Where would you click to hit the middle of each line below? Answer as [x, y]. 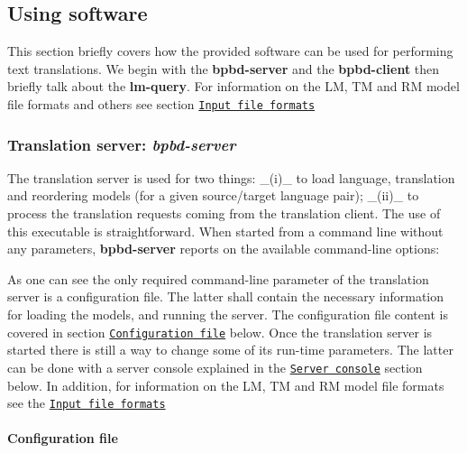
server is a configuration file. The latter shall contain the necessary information [226, 296]
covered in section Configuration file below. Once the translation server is [220, 332]
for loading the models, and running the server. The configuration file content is [228, 314]
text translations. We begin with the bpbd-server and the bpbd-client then [224, 68]
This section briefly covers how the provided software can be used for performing [230, 51]
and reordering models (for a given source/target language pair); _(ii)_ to [213, 195]
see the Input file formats [87, 403]
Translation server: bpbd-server [122, 144]
